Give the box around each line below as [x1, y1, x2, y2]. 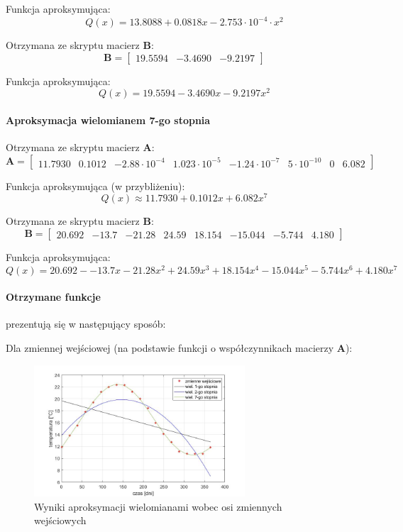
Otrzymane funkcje [6, 289, 101, 304]
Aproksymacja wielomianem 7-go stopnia [6, 112, 211, 127]
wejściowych [34, 513, 87, 528]
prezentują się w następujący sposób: [6, 316, 166, 331]
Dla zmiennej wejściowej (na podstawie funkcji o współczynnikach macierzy [6, 340, 334, 355]
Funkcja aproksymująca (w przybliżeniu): [6, 178, 185, 193]
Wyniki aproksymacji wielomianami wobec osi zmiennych [34, 499, 282, 514]
